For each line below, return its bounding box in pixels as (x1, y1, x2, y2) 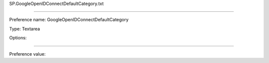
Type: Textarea (9, 26, 40, 31)
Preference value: (9, 51, 46, 57)
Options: (9, 35, 27, 41)
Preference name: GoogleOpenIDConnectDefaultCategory (9, 17, 129, 23)
